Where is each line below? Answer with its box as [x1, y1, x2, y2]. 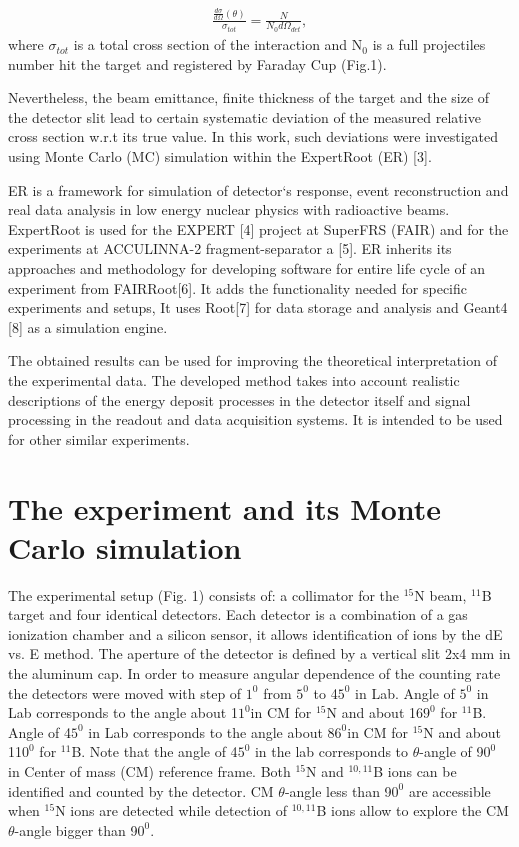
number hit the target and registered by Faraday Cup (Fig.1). [8, 53, 387, 74]
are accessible [408, 780, 491, 801]
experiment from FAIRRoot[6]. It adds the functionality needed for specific [8, 277, 467, 298]
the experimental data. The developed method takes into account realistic [8, 369, 460, 390]
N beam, [414, 584, 467, 605]
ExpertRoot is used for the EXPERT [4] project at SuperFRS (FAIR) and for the [8, 218, 509, 239]
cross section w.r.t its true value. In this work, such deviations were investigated [8, 126, 498, 147]
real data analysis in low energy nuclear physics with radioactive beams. [8, 199, 450, 220]
